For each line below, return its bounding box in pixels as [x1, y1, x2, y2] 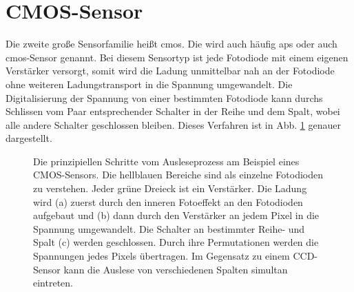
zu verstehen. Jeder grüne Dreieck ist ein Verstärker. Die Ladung [33, 181, 307, 196]
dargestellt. [6, 131, 52, 145]
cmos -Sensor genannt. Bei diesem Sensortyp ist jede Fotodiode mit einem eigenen [6, 50, 348, 64]
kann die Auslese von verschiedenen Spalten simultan [63, 262, 288, 276]
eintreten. [33, 275, 73, 290]
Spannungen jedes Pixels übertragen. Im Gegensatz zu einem [33, 249, 290, 263]
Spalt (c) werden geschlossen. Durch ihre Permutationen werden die [33, 235, 319, 249]
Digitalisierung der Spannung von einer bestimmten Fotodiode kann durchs [6, 90, 323, 105]
